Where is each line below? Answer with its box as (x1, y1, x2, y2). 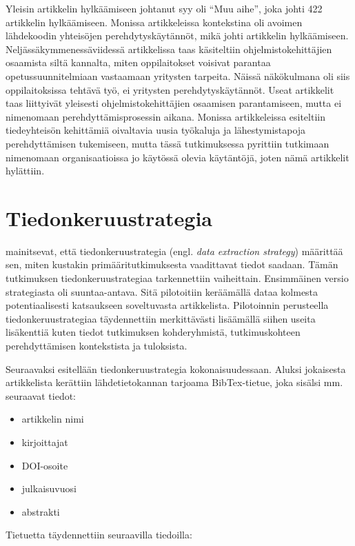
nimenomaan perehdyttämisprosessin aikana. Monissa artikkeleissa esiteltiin (6, 109, 325, 123)
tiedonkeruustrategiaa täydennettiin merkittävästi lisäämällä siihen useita (6, 311, 316, 325)
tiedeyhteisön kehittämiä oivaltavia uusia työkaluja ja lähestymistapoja (6, 123, 306, 137)
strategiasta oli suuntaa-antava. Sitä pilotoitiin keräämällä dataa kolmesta (6, 284, 318, 299)
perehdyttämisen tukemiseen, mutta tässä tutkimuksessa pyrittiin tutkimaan (6, 136, 329, 150)
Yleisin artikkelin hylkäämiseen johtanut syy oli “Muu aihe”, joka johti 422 (6, 1, 323, 15)
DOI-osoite (21, 458, 68, 472)
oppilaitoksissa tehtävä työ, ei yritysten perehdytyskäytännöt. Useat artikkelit (6, 82, 334, 97)
